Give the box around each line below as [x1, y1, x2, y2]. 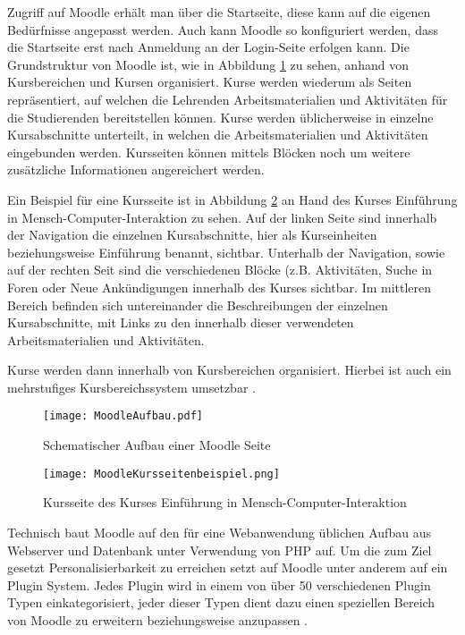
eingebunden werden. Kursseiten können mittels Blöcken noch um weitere [7, 142, 410, 161]
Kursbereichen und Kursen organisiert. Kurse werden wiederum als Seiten [7, 72, 412, 91]
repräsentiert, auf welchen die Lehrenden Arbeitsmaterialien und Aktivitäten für [7, 89, 448, 108]
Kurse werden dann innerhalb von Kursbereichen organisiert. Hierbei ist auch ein [7, 360, 452, 379]
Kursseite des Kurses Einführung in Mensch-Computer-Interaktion [43, 493, 407, 512]
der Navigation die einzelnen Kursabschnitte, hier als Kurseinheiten [7, 225, 377, 244]
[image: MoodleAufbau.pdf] [43, 410, 203, 423]
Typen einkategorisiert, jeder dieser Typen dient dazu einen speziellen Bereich [7, 593, 435, 612]
